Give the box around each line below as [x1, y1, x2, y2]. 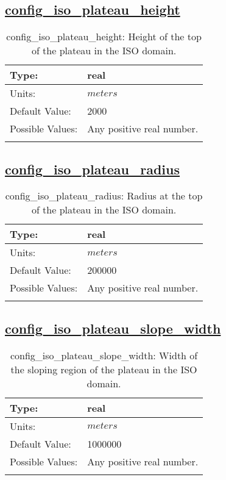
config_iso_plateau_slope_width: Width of [10, 348, 198, 362]
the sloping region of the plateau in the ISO [10, 362, 197, 376]
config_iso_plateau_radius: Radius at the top [5, 188, 203, 203]
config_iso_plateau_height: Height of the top [6, 29, 202, 44]
